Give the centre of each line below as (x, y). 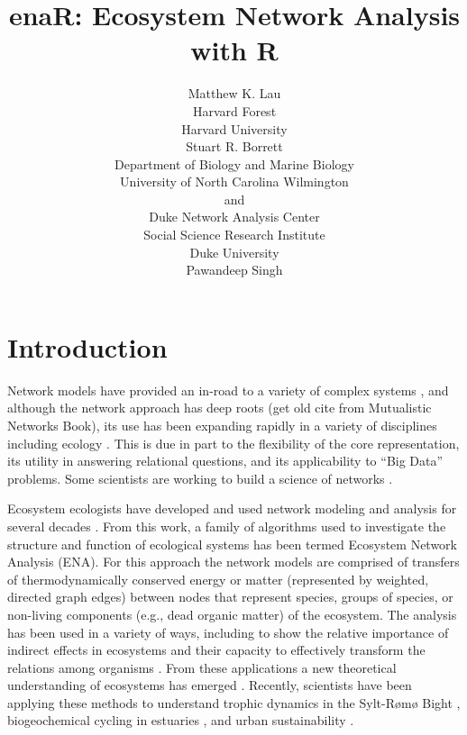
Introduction (87, 346)
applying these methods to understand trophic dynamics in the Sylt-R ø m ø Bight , (234, 702)
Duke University (234, 252)
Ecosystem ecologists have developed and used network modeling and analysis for (232, 508)
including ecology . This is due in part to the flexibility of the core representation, (233, 443)
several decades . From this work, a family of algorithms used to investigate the (227, 526)
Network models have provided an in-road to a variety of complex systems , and (228, 390)
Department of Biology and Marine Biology (234, 163)
